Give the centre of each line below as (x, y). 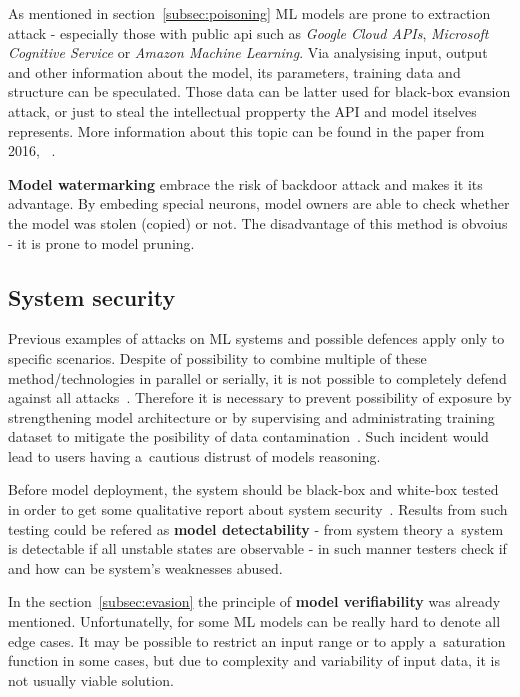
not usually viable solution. (91, 679)
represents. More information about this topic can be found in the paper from (246, 130)
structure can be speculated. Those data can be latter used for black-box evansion (259, 91)
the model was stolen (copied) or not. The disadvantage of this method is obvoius (258, 222)
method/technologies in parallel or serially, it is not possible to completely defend (257, 377)
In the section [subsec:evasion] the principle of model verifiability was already (254, 601)
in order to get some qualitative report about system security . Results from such (258, 509)
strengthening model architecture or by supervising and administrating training (251, 416)
